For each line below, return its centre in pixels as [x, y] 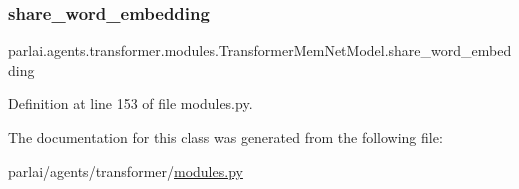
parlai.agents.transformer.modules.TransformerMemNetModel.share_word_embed [260, 50]
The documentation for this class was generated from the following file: [225, 137]
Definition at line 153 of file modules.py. [130, 103]
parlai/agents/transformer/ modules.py [125, 170]
